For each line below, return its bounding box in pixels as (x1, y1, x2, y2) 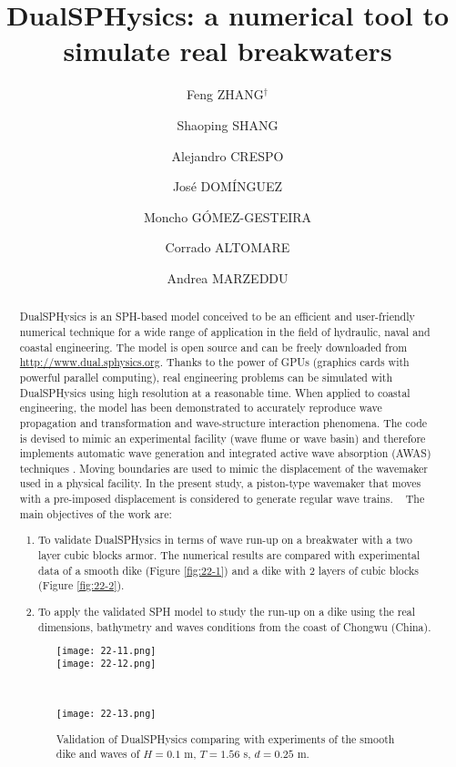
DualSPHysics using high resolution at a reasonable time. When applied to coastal (19, 384, 410, 400)
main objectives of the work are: (19, 506, 172, 521)
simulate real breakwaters (63, 32, 392, 69)
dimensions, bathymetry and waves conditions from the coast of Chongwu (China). (38, 619, 431, 634)
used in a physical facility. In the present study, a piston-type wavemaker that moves (19, 476, 421, 491)
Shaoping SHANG (177, 115, 279, 134)
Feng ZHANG (187, 85, 264, 104)
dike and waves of (56, 746, 140, 762)
